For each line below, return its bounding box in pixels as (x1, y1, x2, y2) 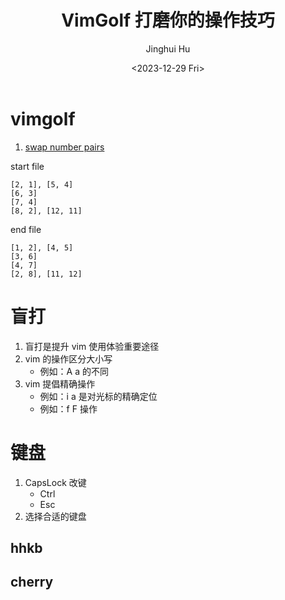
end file (10, 223, 42, 235)
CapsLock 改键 (24, 476, 87, 488)
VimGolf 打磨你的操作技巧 (61, 9, 275, 32)
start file (10, 160, 45, 172)
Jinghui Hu (145, 42, 191, 55)
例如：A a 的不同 (39, 365, 109, 377)
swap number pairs (24, 141, 105, 153)
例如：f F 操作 (39, 402, 98, 415)
